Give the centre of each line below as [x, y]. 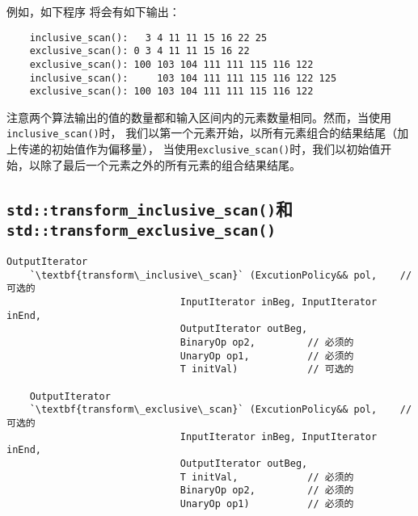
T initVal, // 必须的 [267, 477]
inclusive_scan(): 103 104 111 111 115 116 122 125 [183, 78]
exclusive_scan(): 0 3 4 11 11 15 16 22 [139, 51]
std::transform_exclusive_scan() [141, 230]
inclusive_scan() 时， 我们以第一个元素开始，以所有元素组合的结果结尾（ [202, 133]
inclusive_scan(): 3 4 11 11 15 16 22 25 [148, 38]
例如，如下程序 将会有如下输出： [93, 11]
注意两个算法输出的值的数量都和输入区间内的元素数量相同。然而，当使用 [199, 117]
